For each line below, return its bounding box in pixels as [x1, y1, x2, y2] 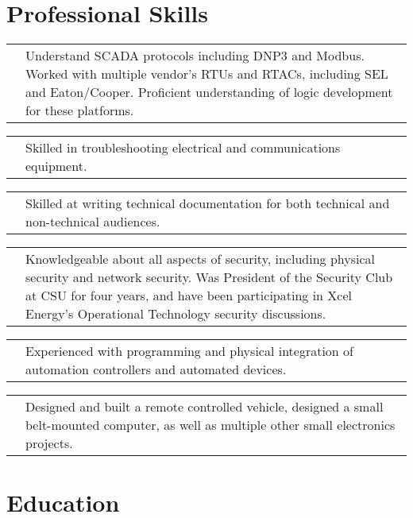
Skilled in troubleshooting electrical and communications [25, 138, 341, 157]
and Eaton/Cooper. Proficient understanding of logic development [25, 83, 393, 102]
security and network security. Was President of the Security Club [25, 268, 393, 287]
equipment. [25, 157, 87, 176]
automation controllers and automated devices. [25, 360, 287, 379]
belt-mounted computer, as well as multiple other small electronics [25, 416, 396, 435]
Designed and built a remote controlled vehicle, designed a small [25, 397, 384, 416]
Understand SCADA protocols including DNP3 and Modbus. [25, 46, 365, 65]
